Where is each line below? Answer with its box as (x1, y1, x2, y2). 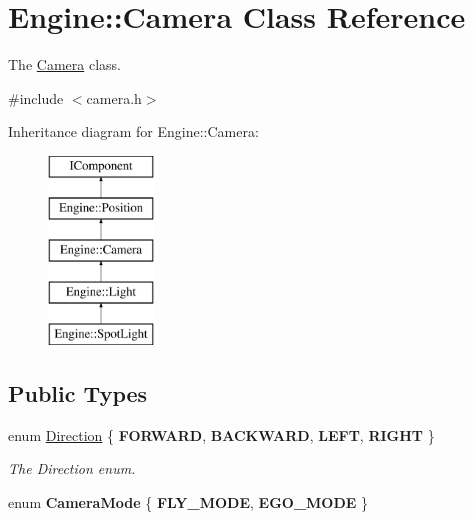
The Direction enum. (8, 458, 136, 479)
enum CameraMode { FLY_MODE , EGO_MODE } (8, 491, 369, 512)
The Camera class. (8, 54, 121, 75)
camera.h (86, 87, 142, 108)
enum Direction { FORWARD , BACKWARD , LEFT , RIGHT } (8, 424, 435, 445)
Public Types (8, 377, 148, 408)
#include (8, 87, 64, 108)
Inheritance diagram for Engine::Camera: (8, 121, 259, 142)
